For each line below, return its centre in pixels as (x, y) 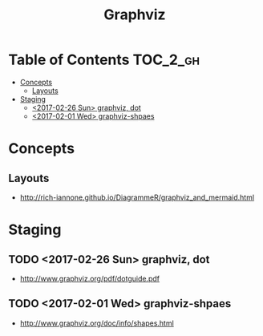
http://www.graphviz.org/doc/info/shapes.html (97, 323)
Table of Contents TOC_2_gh (104, 60)
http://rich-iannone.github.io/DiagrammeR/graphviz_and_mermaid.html (137, 197)
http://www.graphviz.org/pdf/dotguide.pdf (90, 278)
